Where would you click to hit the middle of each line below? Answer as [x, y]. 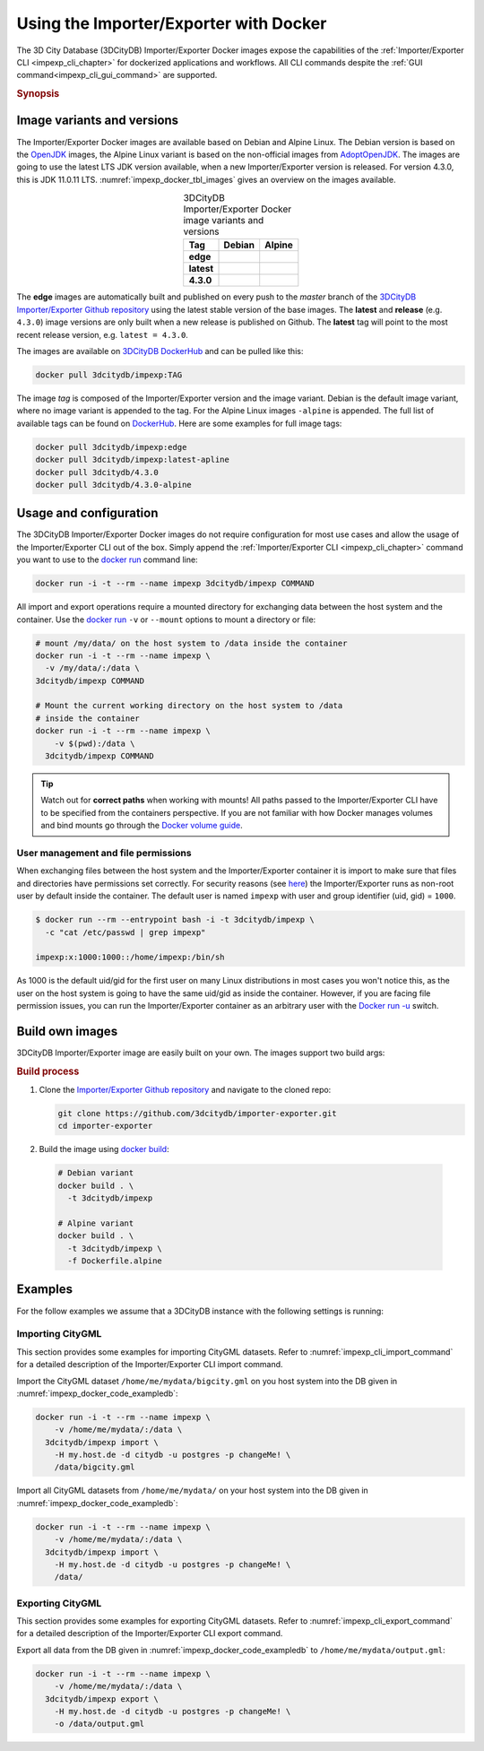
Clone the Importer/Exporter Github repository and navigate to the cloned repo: [185, 1090]
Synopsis [38, 94]
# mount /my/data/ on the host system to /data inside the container [191, 643]
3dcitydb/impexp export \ [102, 1699]
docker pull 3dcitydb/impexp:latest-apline [133, 460]
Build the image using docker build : [104, 1149]
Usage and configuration [87, 513]
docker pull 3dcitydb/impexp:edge [111, 447]
